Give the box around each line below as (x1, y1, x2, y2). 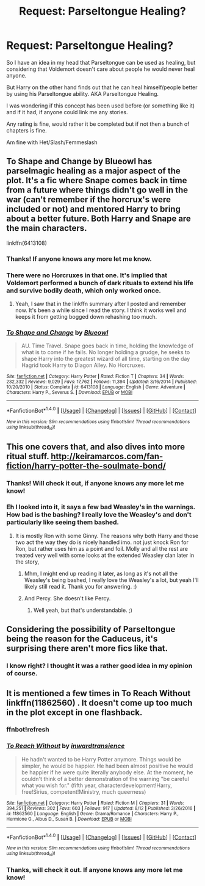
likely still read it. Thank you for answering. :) (24, 583, 137, 590)
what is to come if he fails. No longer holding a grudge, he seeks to (21, 349, 190, 356)
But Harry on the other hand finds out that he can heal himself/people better (6, 84, 198, 91)
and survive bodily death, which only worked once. (6, 286, 162, 294)
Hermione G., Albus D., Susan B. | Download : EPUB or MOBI (6, 816, 132, 822)
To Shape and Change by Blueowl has (6, 156, 153, 167)
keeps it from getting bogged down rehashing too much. (15, 313, 157, 320)
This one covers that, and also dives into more (6, 441, 185, 452)
